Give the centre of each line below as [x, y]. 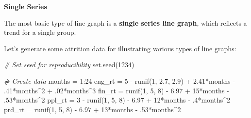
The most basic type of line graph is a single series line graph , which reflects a [125, 22]
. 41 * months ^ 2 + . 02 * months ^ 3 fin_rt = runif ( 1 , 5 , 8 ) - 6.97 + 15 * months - [117, 90]
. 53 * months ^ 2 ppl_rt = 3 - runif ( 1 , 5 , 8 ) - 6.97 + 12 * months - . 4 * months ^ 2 [117, 100]
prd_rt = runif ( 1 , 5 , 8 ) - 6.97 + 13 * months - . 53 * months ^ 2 [92, 109]
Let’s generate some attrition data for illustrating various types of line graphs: [120, 48]
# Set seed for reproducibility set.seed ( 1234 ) [69, 65]
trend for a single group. [40, 32]
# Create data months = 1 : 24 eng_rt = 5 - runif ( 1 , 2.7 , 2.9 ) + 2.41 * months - [120, 81]
